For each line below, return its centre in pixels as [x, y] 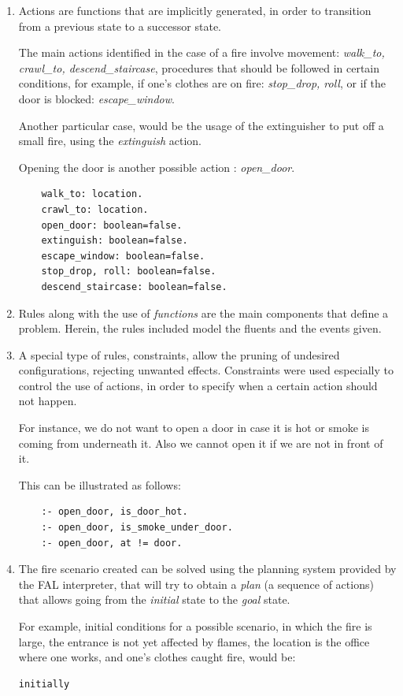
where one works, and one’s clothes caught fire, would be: [157, 657]
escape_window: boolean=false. [123, 256]
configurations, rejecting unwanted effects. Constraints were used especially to [206, 370]
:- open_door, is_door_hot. [115, 512]
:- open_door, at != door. [112, 543]
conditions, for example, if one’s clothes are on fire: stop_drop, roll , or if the [202, 83]
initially [44, 684]
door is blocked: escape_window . [96, 98]
